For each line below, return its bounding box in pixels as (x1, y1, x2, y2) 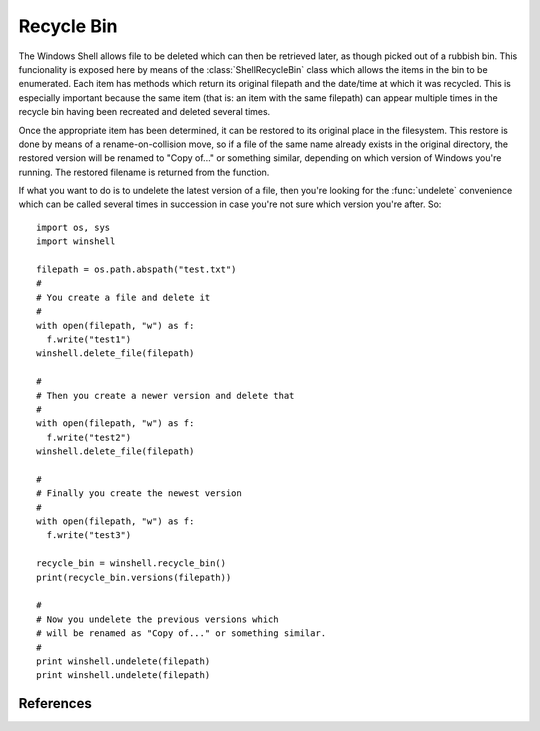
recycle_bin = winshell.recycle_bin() (36, 558, 227, 569)
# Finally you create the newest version (36, 488, 242, 499)
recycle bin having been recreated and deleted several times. (18, 106, 271, 118)
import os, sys (36, 221, 111, 233)
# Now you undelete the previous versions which (36, 613, 279, 625)
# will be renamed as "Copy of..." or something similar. (36, 628, 327, 639)
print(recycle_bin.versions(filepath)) (36, 571, 232, 583)
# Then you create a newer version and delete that (36, 390, 295, 401)
